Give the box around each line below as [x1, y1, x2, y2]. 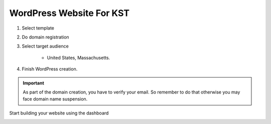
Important [23, 80, 45, 86]
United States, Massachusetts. [47, 54, 110, 60]
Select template [22, 25, 55, 31]
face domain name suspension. [23, 96, 88, 102]
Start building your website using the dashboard [9, 110, 109, 116]
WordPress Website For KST [9, 7, 130, 18]
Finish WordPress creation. [22, 66, 78, 72]
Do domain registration [22, 34, 70, 40]
